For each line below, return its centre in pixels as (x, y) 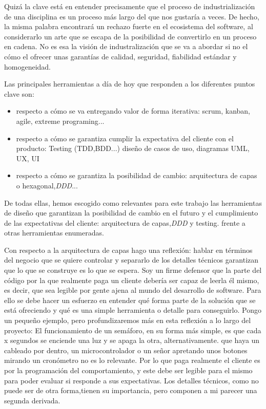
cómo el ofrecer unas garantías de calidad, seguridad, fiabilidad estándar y (120, 56)
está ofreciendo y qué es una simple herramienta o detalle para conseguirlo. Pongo (133, 310)
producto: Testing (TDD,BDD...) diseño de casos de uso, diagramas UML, (133, 148)
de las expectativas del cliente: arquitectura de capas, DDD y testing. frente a (125, 222)
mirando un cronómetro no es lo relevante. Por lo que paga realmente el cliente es (132, 360)
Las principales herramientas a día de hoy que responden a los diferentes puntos (130, 84)
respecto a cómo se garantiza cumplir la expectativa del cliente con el (125, 138)
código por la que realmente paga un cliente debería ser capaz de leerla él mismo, (132, 280)
